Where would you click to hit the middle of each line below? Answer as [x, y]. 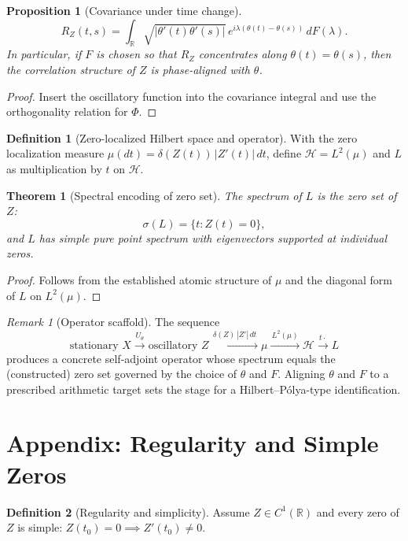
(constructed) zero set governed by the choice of [122, 374]
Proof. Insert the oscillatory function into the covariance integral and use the [191, 96]
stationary [94, 345]
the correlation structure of [71, 69]
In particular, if [44, 54]
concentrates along [243, 54]
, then [377, 54]
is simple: [40, 527]
